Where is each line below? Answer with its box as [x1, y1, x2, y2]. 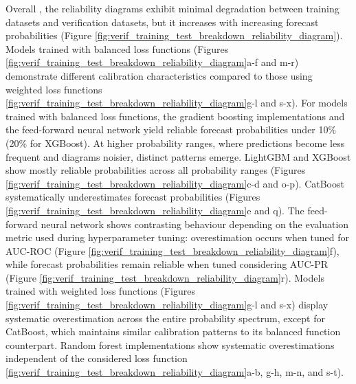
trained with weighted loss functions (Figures [5, 284, 195, 298]
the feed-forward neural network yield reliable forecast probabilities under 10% [5, 122, 337, 137]
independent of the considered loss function [5, 351, 188, 365]
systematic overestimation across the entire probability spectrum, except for [5, 310, 325, 325]
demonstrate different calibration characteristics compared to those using [5, 68, 313, 82]
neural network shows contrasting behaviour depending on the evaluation [41, 216, 349, 231]
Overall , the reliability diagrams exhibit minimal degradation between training [5, 1, 340, 15]
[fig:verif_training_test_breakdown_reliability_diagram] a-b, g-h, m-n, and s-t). [5, 365, 344, 379]
